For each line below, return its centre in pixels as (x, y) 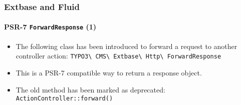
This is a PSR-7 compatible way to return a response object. (109, 72)
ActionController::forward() (64, 99)
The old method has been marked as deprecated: (90, 89)
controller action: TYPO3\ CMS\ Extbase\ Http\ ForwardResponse (118, 56)
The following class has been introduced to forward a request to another (127, 46)
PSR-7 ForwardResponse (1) (50, 27)
